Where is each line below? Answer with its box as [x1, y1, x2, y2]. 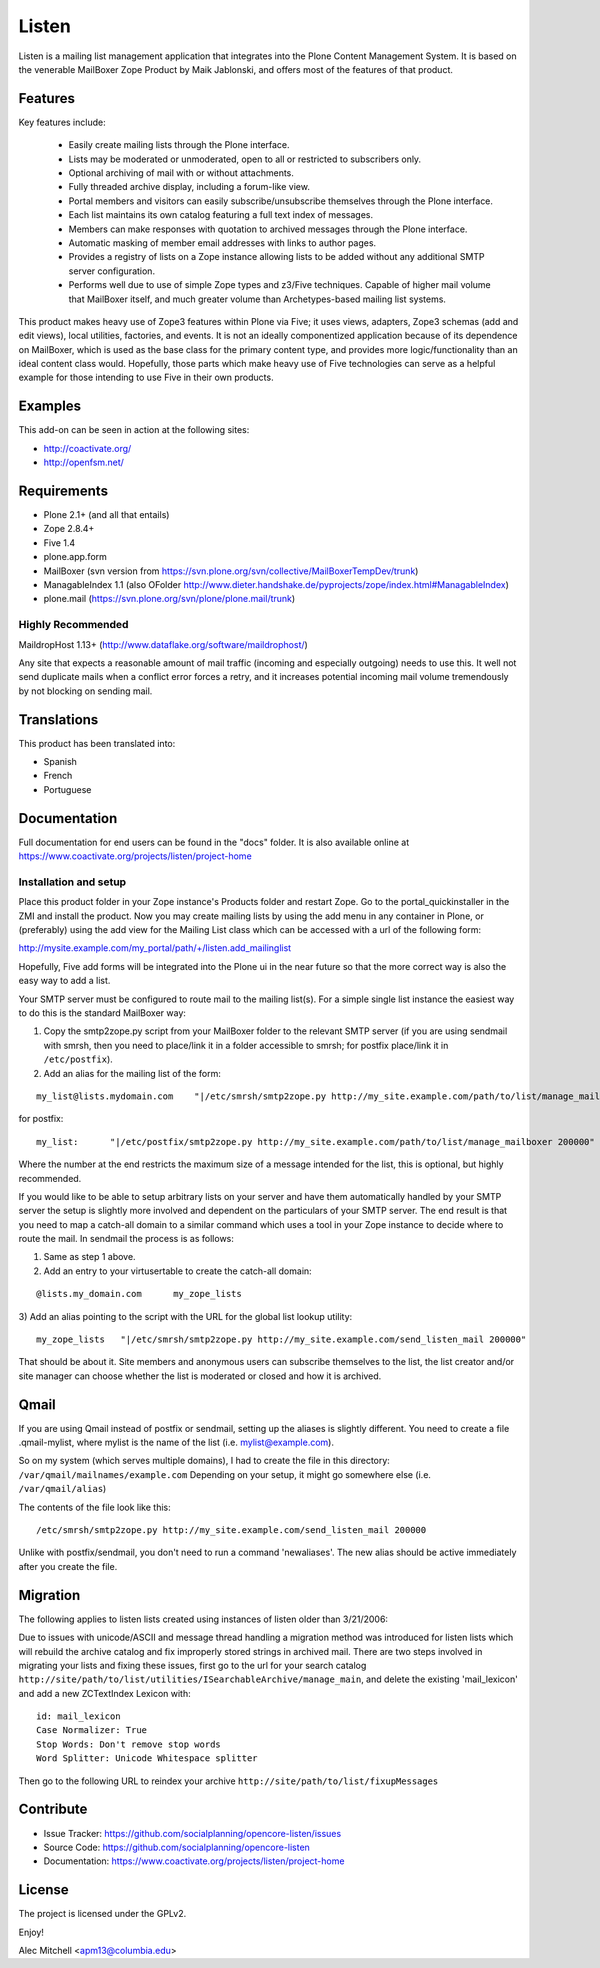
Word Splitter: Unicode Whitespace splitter [36, 1753, 259, 1764]
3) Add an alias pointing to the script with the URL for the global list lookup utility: [18, 1310, 353, 1322]
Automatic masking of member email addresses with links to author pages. [68, 236, 377, 249]
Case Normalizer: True [36, 1725, 148, 1736]
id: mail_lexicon [36, 1711, 121, 1722]
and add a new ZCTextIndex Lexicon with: [18, 1687, 191, 1699]
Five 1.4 [43, 536, 76, 549]
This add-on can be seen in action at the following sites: [18, 424, 250, 436]
